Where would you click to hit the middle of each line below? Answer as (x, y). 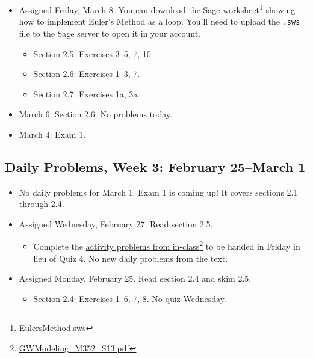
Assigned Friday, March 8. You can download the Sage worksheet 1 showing (157, 9)
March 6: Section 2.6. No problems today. (95, 114)
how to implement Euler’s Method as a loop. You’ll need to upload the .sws (160, 21)
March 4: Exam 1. (52, 134)
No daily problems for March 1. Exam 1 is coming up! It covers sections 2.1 (158, 192)
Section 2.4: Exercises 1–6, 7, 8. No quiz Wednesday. (130, 298)
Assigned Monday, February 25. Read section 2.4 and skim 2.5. (135, 278)
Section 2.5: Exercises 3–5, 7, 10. (93, 53)
